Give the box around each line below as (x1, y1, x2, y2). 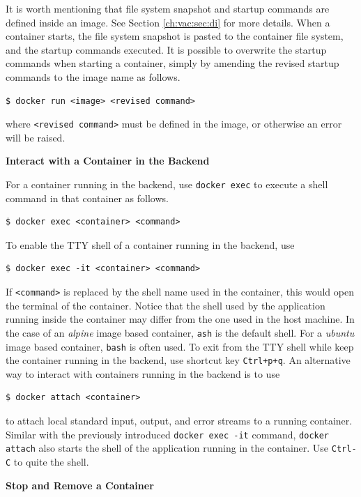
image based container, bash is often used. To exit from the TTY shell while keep (6, 339, 354, 353)
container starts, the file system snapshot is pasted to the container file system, (6, 29, 344, 43)
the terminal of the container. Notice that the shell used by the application (6, 298, 325, 312)
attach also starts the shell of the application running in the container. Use (6, 441, 329, 455)
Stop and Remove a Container (6, 477, 154, 492)
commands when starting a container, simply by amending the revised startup (6, 56, 339, 70)
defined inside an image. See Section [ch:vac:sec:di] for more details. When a (6, 15, 330, 29)
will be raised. (6, 130, 66, 144)
